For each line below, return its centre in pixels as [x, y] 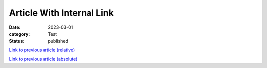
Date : [15, 27]
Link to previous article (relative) [42, 50]
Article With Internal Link [61, 13]
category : [20, 34]
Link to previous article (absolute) [43, 59]
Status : [17, 41]
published [58, 41]
